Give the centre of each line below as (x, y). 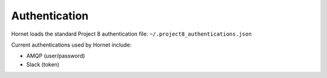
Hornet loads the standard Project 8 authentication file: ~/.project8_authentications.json (131, 34)
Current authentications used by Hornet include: (71, 45)
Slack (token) (43, 64)
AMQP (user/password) (56, 56)
